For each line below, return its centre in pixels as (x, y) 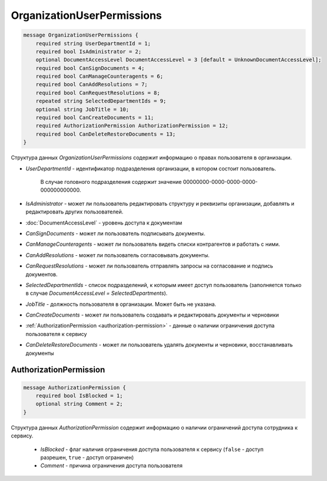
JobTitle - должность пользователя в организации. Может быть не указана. (121, 304)
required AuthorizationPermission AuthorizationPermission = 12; (132, 126)
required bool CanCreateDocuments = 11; (95, 118)
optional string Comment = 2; (79, 404)
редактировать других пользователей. (75, 212)
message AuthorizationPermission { (75, 387)
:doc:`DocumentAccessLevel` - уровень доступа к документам (104, 223)
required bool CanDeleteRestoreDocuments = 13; (106, 134)
